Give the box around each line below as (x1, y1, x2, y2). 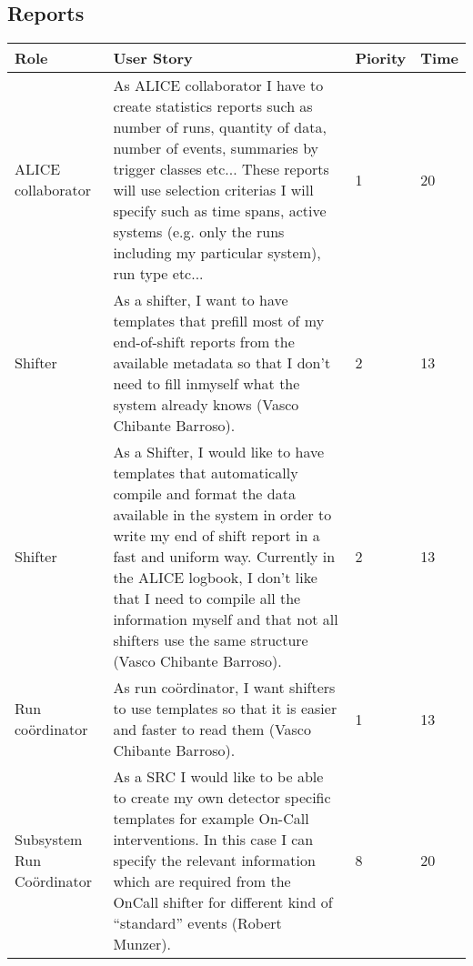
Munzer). (113, 933, 172, 955)
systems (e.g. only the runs (113, 221, 285, 243)
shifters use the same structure (113, 629, 308, 651)
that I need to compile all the (113, 588, 301, 609)
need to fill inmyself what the (113, 373, 300, 395)
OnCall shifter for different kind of (113, 891, 333, 913)
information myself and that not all (113, 609, 338, 630)
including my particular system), (113, 242, 321, 264)
